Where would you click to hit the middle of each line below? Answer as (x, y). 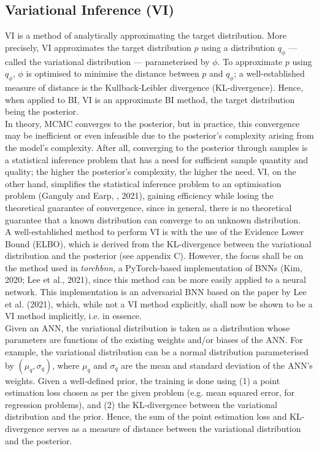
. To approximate (250, 61)
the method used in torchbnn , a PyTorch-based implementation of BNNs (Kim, (154, 267)
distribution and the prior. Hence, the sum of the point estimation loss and (146, 416)
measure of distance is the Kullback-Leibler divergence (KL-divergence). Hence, (154, 87)
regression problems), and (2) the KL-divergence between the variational (141, 404)
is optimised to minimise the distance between (113, 73)
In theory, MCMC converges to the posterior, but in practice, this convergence (152, 123)
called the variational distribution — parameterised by (107, 61)
